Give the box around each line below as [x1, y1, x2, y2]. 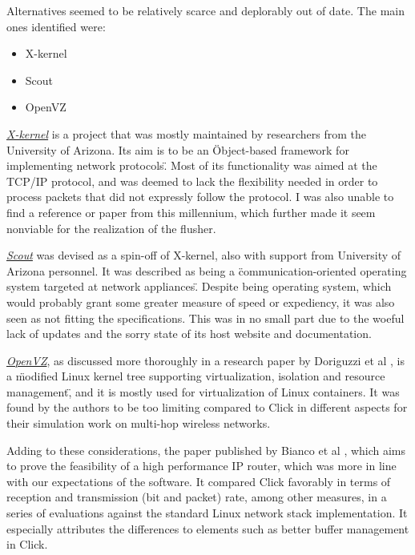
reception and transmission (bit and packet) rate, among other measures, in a [6, 489, 387, 505]
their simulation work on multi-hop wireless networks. [6, 415, 271, 432]
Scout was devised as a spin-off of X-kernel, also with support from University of [6, 247, 401, 263]
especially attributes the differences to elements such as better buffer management [6, 520, 409, 537]
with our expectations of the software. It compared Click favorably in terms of [6, 473, 391, 489]
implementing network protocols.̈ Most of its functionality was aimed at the [6, 157, 377, 174]
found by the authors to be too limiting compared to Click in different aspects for [6, 399, 408, 416]
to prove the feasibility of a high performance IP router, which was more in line [6, 457, 397, 474]
